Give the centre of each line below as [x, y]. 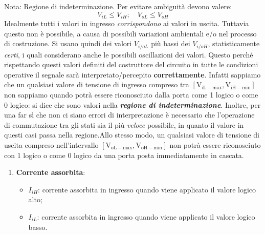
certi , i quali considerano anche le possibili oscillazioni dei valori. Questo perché [129, 54]
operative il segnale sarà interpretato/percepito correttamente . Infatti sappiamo [132, 74]
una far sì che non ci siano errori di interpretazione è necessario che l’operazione [129, 115]
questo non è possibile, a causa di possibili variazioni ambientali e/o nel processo [130, 33]
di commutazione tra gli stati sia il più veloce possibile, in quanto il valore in [124, 124]
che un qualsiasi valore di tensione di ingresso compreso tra [97, 84]
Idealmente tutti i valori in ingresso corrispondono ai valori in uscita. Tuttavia [127, 23]
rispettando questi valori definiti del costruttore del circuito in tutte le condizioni [131, 64]
